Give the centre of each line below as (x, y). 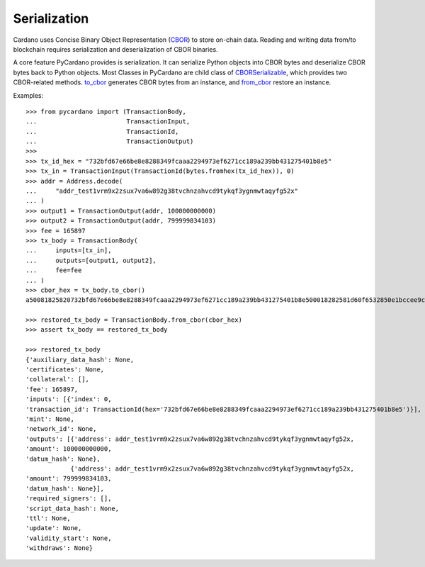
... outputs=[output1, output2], (91, 260)
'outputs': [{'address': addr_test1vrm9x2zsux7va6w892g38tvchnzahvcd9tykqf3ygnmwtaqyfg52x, (190, 439)
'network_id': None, (61, 429)
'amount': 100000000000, (69, 449)
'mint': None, (50, 419)
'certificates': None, (65, 370)
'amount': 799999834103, (69, 479)
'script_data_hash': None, (73, 508)
